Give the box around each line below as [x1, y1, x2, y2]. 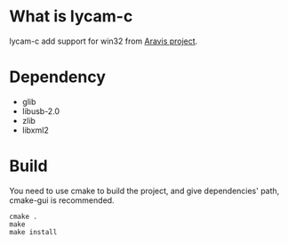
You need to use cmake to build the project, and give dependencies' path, [9, 185, 280, 196]
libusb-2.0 [21, 105, 60, 117]
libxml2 [21, 125, 49, 135]
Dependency [9, 67, 107, 87]
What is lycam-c [9, 6, 133, 27]
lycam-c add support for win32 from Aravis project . [9, 36, 198, 46]
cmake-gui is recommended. [9, 194, 115, 206]
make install [9, 227, 58, 237]
